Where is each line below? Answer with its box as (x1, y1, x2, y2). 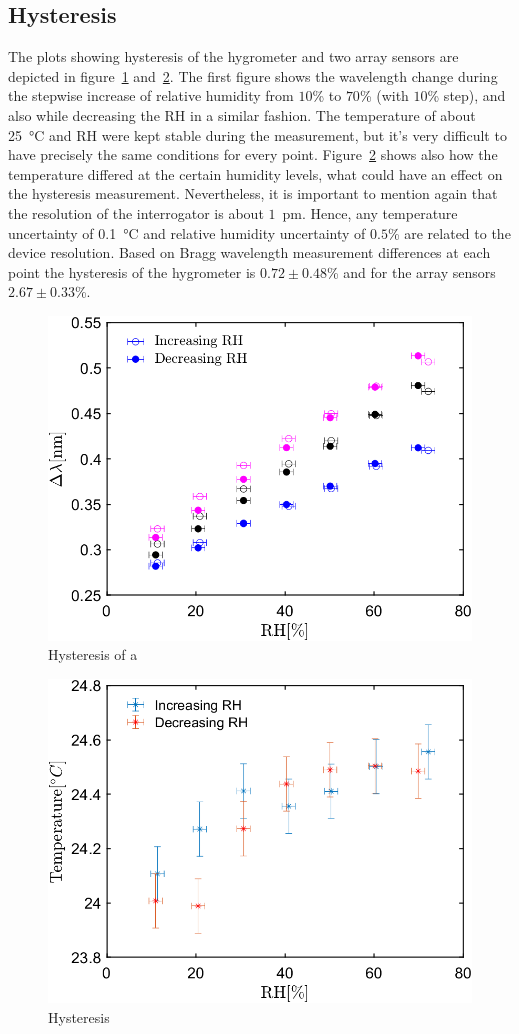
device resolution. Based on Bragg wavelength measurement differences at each (8, 242, 491, 263)
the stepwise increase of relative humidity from (8, 85, 294, 106)
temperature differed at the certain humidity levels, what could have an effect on (8, 163, 503, 184)
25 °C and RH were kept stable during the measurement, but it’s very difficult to (8, 124, 507, 145)
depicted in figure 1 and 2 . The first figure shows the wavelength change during (8, 65, 498, 86)
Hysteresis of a (48, 644, 138, 665)
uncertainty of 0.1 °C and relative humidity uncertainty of (8, 222, 366, 243)
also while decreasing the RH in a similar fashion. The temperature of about (8, 104, 476, 125)
